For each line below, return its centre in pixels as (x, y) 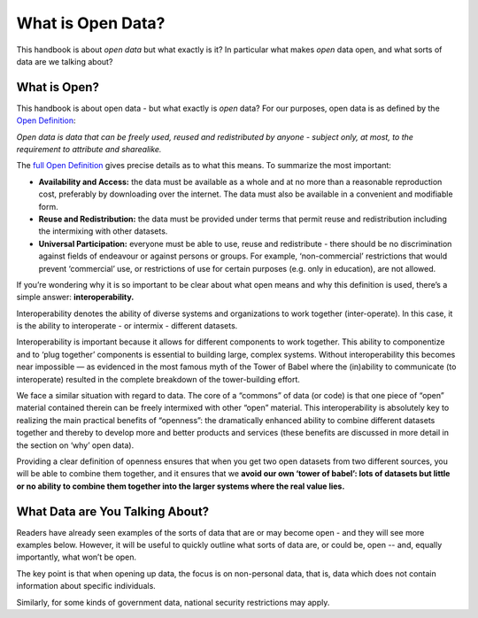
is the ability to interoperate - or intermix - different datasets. (127, 326)
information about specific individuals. (86, 586)
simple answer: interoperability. (75, 297)
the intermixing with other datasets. (103, 231)
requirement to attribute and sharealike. (89, 150)
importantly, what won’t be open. (77, 557)
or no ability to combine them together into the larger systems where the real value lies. (181, 486)
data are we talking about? (65, 61)
